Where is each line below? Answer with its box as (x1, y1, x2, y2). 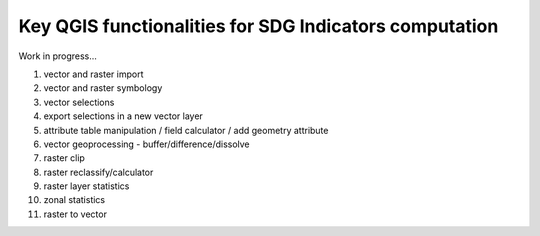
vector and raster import (43, 68, 144, 80)
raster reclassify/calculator (43, 166, 154, 178)
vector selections (43, 96, 115, 108)
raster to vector (43, 208, 107, 220)
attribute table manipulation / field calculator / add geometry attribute (43, 124, 329, 136)
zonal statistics (43, 194, 105, 206)
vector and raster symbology (43, 82, 163, 94)
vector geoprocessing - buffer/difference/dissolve (43, 138, 250, 150)
